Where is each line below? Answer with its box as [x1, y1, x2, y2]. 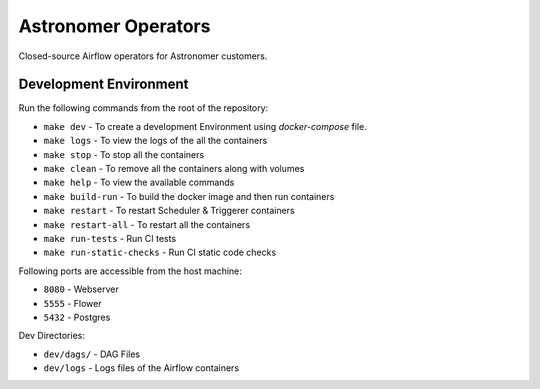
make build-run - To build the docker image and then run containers [43, 190, 335, 202]
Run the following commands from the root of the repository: [18, 102, 269, 114]
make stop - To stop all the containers [43, 148, 205, 160]
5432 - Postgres [43, 311, 111, 323]
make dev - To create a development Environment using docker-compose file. [43, 120, 367, 132]
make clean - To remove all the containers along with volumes [43, 163, 305, 175]
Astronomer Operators [18, 15, 211, 37]
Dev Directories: [18, 330, 85, 342]
